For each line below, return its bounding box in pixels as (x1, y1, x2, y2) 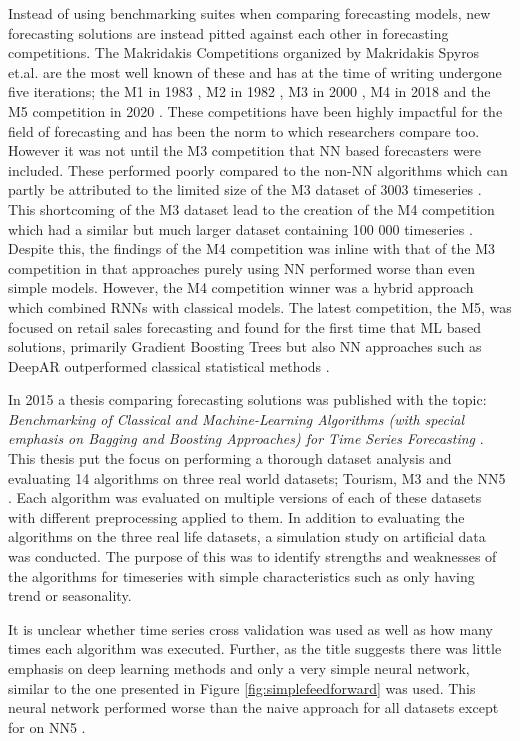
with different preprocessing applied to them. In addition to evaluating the (8, 506, 465, 527)
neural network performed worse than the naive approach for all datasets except (8, 697, 499, 718)
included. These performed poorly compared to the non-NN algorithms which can (8, 159, 508, 180)
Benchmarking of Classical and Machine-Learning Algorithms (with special (8, 408, 464, 429)
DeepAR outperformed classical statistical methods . (8, 355, 330, 376)
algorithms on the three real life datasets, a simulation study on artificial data (8, 526, 486, 547)
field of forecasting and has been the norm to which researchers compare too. (8, 120, 480, 141)
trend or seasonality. (8, 585, 132, 606)
